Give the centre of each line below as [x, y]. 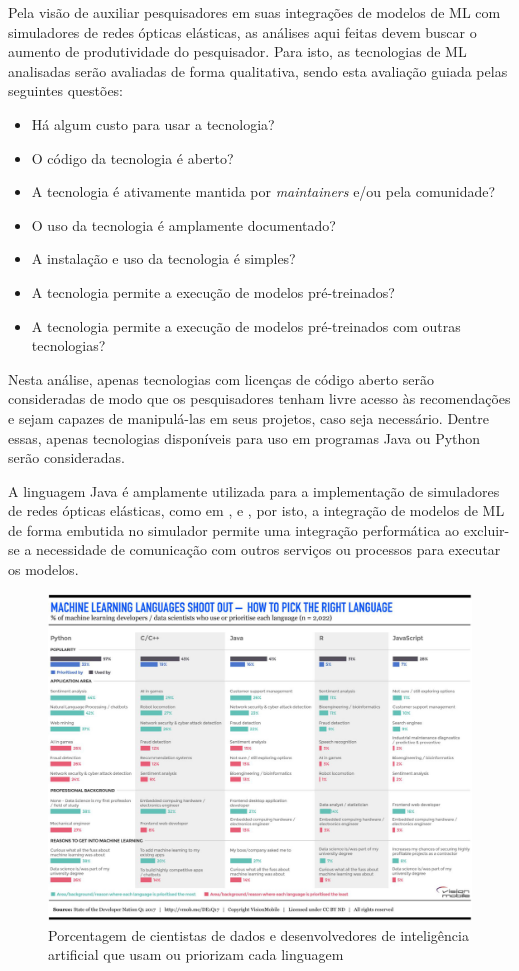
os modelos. [43, 569]
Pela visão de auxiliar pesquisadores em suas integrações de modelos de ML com [254, 12]
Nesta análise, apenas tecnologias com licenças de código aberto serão [221, 378]
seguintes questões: [66, 90]
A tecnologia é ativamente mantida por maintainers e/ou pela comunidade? [263, 191]
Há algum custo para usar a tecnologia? [153, 123]
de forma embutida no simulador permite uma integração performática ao [234, 529]
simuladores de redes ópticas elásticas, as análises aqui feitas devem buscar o [242, 31]
